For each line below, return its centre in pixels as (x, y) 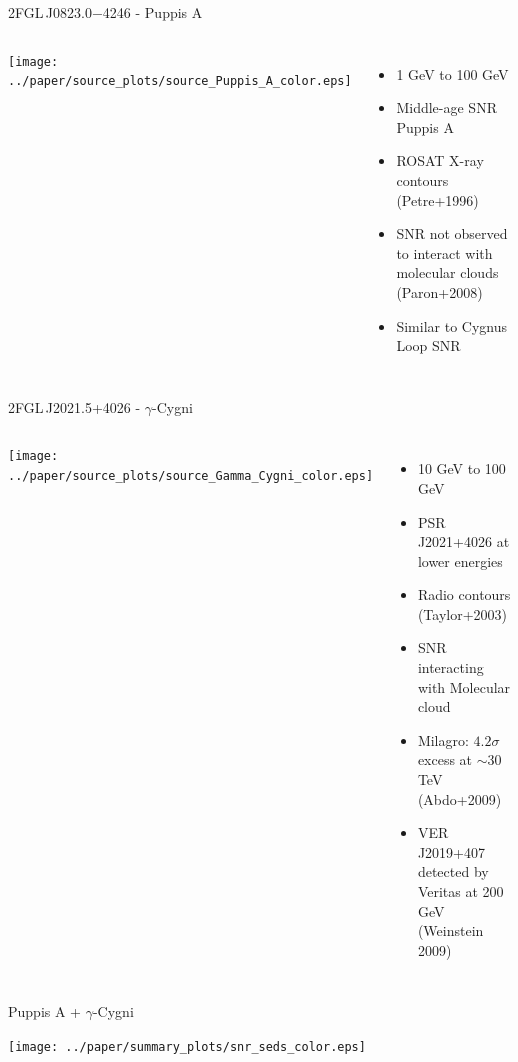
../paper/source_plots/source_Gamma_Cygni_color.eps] (191, 475)
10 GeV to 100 (461, 468)
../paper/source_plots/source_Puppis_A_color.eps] (180, 81)
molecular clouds (447, 272)
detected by (453, 871)
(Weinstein (450, 930)
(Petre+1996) (437, 199)
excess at (445, 759)
